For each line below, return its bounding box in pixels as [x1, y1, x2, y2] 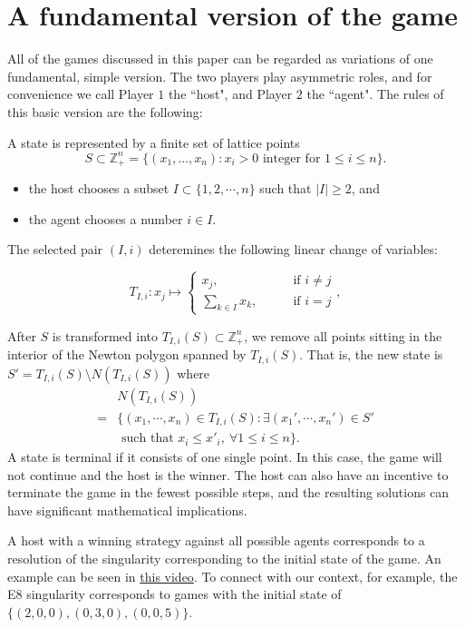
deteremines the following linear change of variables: [149, 240, 438, 259]
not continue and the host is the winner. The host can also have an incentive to [7, 465, 449, 484]
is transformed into [52, 326, 158, 345]
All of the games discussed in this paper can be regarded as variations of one [7, 49, 433, 68]
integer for [262, 152, 321, 165]
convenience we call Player [7, 84, 154, 103]
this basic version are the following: [7, 102, 203, 121]
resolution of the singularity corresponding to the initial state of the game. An [7, 549, 441, 568]
